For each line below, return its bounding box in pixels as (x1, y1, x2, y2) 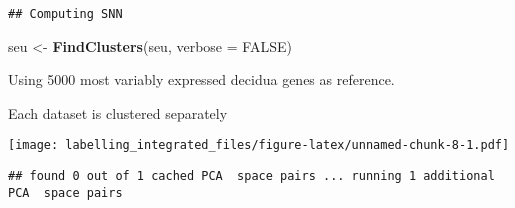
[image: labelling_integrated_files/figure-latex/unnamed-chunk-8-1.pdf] (8, 138, 510, 153)
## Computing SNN (8, 7, 123, 21)
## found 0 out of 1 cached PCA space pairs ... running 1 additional (8, 169, 495, 184)
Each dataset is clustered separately (8, 102, 228, 123)
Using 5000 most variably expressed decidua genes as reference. (8, 69, 395, 90)
